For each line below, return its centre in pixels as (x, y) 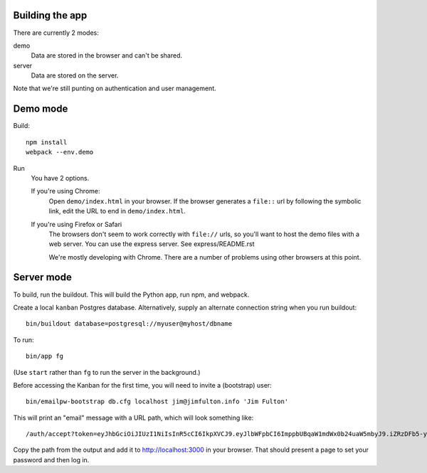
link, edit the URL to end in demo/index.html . (117, 211)
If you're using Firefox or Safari (77, 224)
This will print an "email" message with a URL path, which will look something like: (133, 418)
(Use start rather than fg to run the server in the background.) (107, 372)
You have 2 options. (60, 178)
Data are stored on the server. (75, 75)
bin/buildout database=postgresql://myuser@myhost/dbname (129, 324)
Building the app (50, 15)
